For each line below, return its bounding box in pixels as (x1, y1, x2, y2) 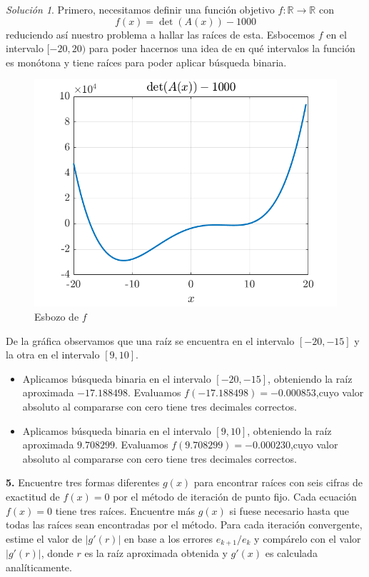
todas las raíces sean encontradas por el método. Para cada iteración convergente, (6, 517, 363, 532)
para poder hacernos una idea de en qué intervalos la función (89, 41, 355, 56)
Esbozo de (34, 308, 79, 323)
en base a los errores (123, 531, 213, 546)
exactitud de (6, 488, 60, 503)
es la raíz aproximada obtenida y (84, 546, 228, 561)
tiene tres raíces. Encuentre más (55, 503, 196, 518)
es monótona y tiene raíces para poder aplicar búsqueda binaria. (6, 54, 287, 69)
